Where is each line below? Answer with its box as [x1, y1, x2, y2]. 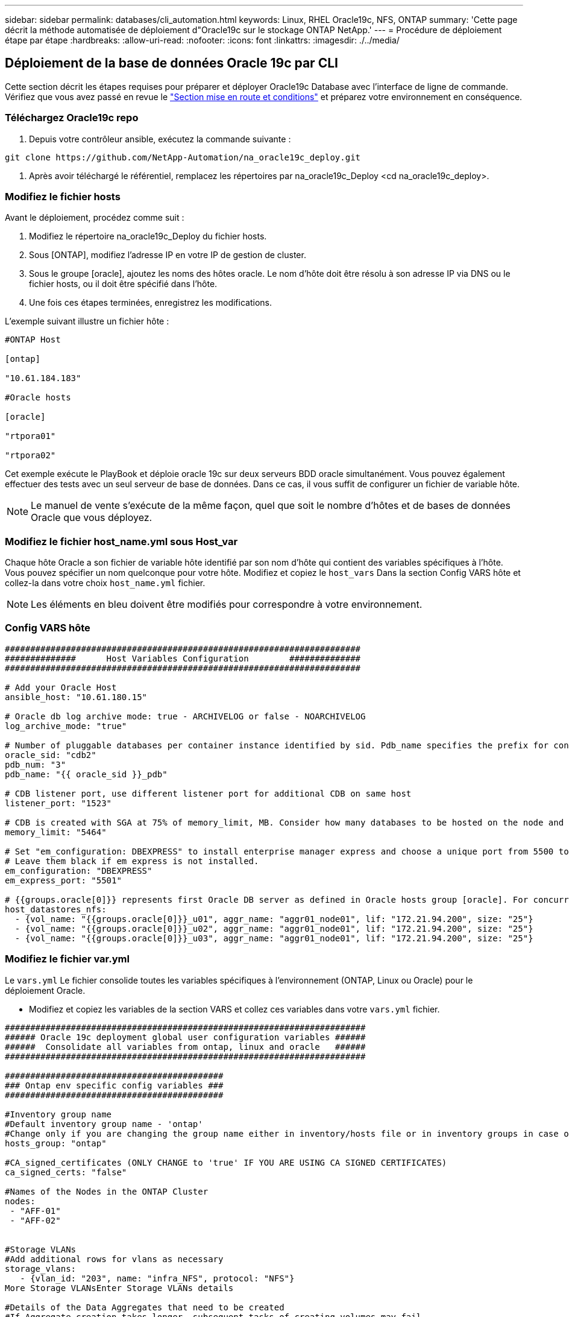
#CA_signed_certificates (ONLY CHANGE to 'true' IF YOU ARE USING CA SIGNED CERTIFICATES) [5, 1157, 447, 1167]
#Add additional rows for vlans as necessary [5, 1254, 224, 1264]
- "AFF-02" [10, 1215, 61, 1225]
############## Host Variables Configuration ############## [5, 653, 361, 663]
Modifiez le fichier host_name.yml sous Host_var [5, 535, 238, 548]
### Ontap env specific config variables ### [5, 1080, 224, 1090]
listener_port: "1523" [5, 798, 112, 808]
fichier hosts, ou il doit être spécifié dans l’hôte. [29, 279, 218, 289]
